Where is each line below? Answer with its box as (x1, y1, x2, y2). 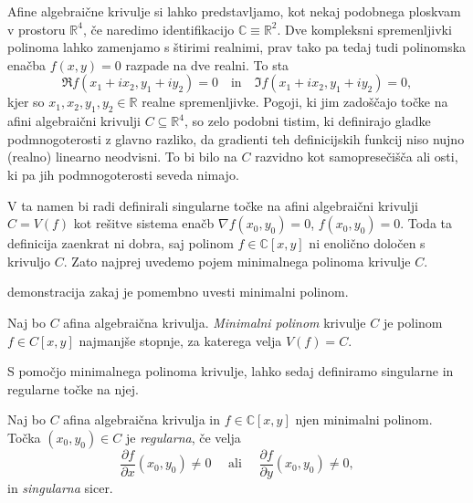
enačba (7, 55, 46, 74)
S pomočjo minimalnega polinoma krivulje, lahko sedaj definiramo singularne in (7, 362, 454, 381)
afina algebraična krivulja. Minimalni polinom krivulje (63, 312, 366, 331)
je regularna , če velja (125, 427, 241, 446)
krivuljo (7, 251, 51, 270)
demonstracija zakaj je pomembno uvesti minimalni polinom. (7, 282, 349, 301)
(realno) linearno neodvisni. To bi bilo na (7, 147, 237, 166)
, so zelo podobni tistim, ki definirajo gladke (184, 111, 431, 131)
